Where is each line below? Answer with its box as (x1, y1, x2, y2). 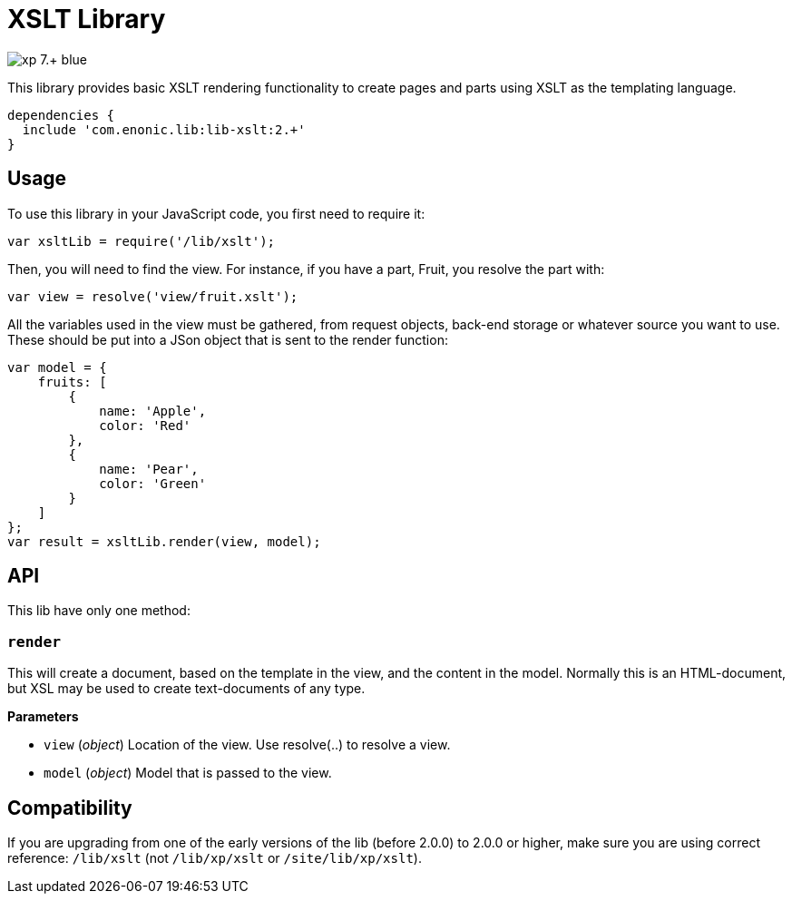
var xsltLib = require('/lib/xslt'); (7, 233, 276, 249)
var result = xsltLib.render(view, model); (7, 534, 321, 549)
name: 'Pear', (99, 461, 199, 476)
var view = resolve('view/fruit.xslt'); (7, 289, 298, 304)
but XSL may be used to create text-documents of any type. (7, 681, 366, 697)
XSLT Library (7, 4, 166, 34)
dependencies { (7, 107, 115, 122)
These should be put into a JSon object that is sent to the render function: (7, 331, 448, 348)
